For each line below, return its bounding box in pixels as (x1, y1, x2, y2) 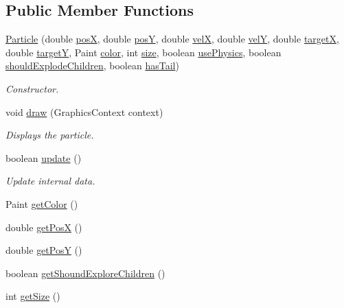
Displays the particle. (5, 128, 94, 142)
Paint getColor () (5, 196, 78, 211)
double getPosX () (5, 220, 82, 234)
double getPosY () (5, 243, 82, 257)
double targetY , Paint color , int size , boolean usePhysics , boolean (5, 45, 282, 59)
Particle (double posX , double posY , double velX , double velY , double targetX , (5, 32, 339, 46)
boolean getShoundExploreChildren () (5, 265, 165, 280)
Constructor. (5, 81, 59, 95)
